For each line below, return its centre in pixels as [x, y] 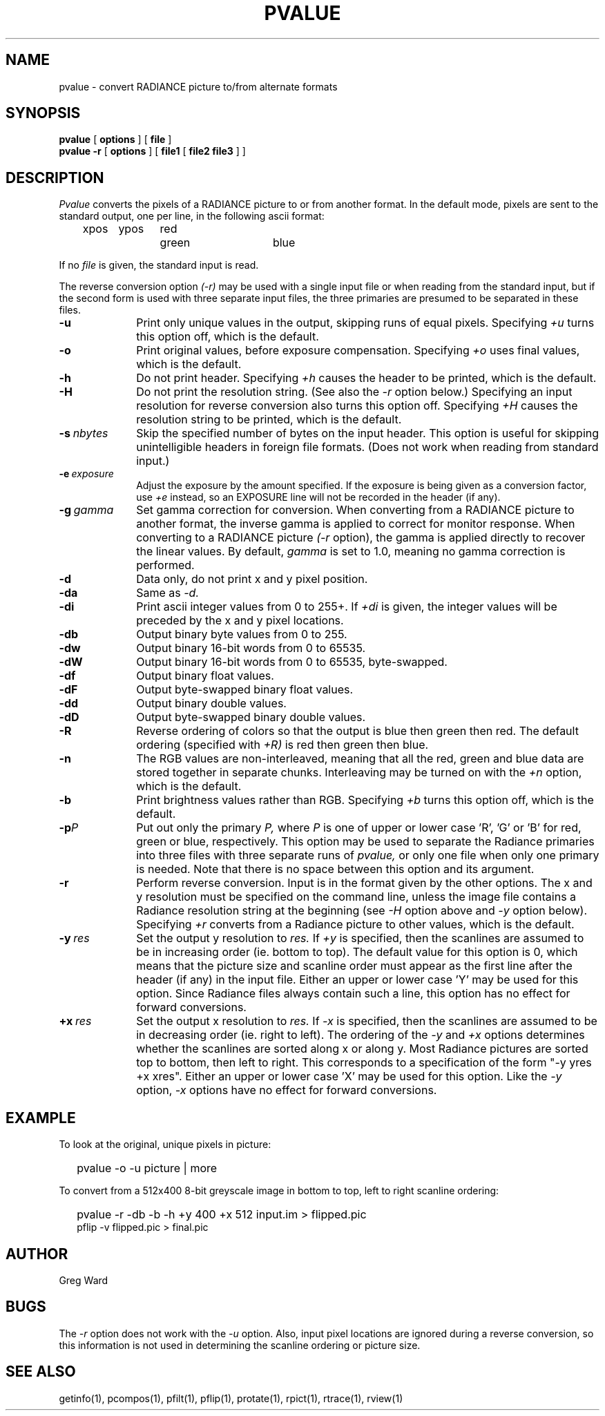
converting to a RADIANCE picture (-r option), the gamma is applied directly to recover [361, 538]
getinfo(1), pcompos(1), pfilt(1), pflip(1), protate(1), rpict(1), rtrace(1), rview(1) [231, 1398]
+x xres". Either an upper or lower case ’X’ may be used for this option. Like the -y [349, 1077]
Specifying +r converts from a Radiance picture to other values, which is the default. [355, 925]
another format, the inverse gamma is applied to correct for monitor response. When [356, 524]
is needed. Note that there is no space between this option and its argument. [335, 869]
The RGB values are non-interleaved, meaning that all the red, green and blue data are [360, 759]
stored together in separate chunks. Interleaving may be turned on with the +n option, [359, 773]
